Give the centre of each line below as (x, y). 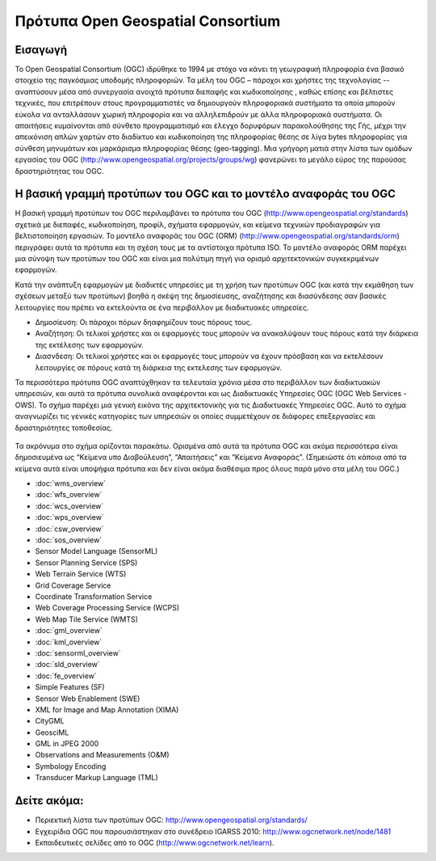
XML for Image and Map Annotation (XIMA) (107, 709)
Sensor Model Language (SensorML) (96, 551)
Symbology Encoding (71, 766)
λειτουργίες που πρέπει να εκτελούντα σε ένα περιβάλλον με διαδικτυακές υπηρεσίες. (162, 307)
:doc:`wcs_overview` (69, 506)
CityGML (50, 721)
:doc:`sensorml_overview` (78, 653)
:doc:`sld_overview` (67, 665)
